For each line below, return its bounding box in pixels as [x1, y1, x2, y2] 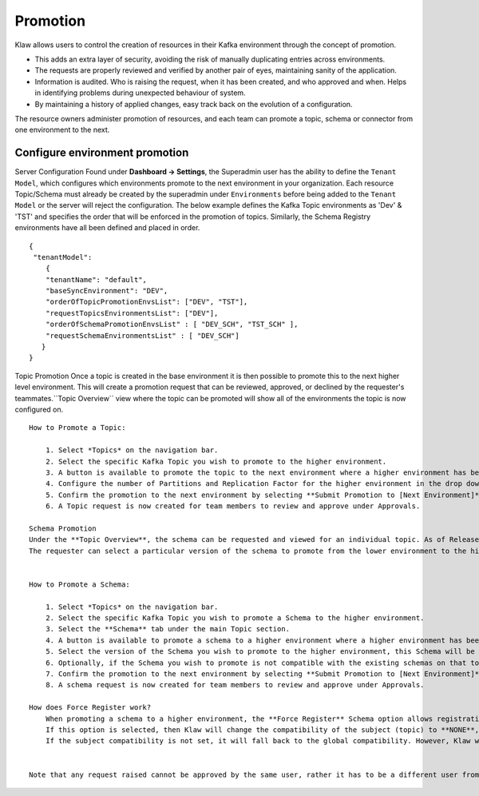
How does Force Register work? [29, 703, 152, 712]
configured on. [14, 404, 64, 414]
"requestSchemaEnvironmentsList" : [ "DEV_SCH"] [45, 331, 239, 340]
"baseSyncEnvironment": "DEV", [45, 286, 168, 296]
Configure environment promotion [14, 146, 189, 160]
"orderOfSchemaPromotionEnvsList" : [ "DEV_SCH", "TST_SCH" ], [45, 320, 299, 329]
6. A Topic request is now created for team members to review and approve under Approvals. [45, 502, 421, 511]
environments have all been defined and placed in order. [14, 223, 200, 233]
